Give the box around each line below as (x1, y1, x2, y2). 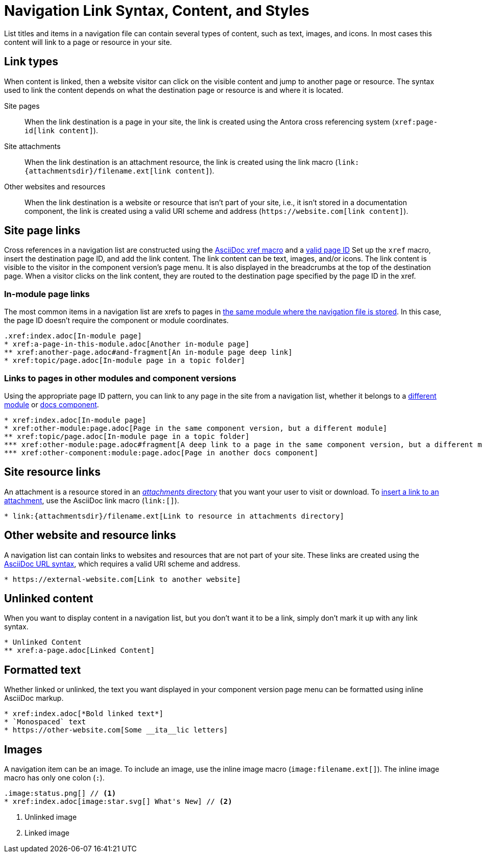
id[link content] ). (25, 126, 98, 135)
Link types (4, 55, 59, 68)
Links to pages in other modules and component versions (4, 373, 236, 383)
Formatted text (4, 663, 81, 676)
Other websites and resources (4, 182, 106, 191)
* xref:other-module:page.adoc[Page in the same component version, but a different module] (4, 424, 388, 432)
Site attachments (4, 141, 61, 151)
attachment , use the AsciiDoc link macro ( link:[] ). (4, 496, 179, 505)
